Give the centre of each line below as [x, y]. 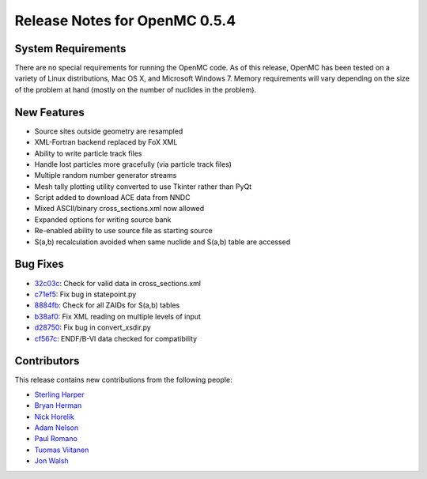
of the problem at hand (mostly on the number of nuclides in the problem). [136, 89]
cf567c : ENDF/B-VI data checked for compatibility [116, 338]
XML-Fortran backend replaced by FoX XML [106, 142]
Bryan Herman [58, 405]
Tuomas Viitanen [62, 450]
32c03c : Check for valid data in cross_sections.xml [118, 283]
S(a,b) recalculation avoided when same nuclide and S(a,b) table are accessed [162, 242]
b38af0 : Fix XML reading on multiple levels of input [118, 316]
